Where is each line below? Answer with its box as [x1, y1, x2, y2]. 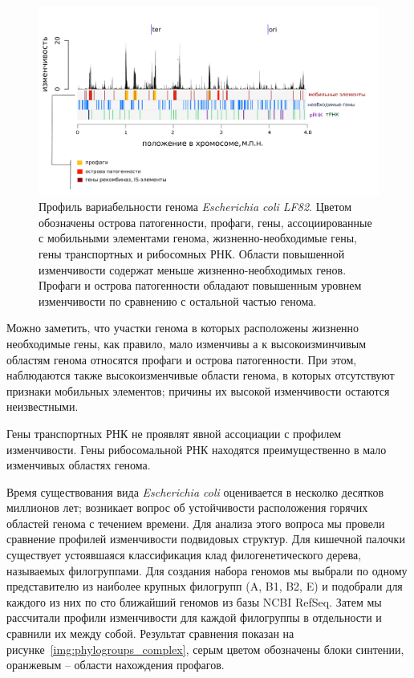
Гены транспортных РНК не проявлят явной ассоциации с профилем [6, 424, 342, 441]
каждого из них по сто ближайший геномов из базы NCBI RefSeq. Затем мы [6, 593, 382, 610]
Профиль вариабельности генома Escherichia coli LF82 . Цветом [39, 198, 352, 215]
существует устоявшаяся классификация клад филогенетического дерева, [6, 546, 362, 563]
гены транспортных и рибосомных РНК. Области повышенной [39, 245, 345, 262]
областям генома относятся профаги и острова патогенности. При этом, [6, 351, 357, 367]
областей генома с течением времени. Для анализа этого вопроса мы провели [6, 514, 385, 531]
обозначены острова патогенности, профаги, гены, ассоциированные [39, 213, 372, 230]
